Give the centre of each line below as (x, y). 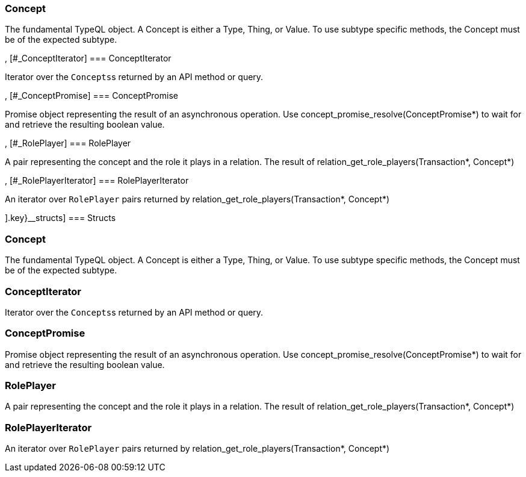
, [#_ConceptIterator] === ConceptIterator (88, 58)
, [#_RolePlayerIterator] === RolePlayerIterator (97, 181)
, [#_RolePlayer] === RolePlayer (68, 143)
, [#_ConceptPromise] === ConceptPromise (91, 96)
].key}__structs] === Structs (60, 218)
